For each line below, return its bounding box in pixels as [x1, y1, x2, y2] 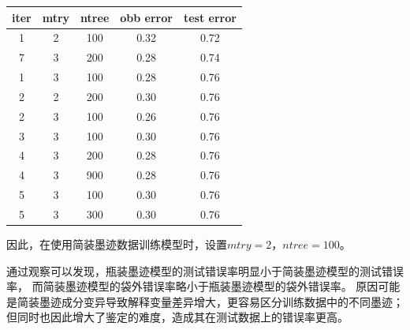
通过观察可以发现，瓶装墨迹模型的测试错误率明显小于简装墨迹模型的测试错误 [6, 262, 404, 279]
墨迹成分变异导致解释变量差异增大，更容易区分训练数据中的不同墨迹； [39, 293, 404, 309]
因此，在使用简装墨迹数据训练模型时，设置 [6, 236, 227, 253]
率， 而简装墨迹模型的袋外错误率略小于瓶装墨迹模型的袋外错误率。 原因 [6, 278, 378, 294]
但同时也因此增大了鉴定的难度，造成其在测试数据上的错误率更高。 [6, 309, 348, 325]
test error [183, 9, 237, 25]
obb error [120, 9, 173, 25]
